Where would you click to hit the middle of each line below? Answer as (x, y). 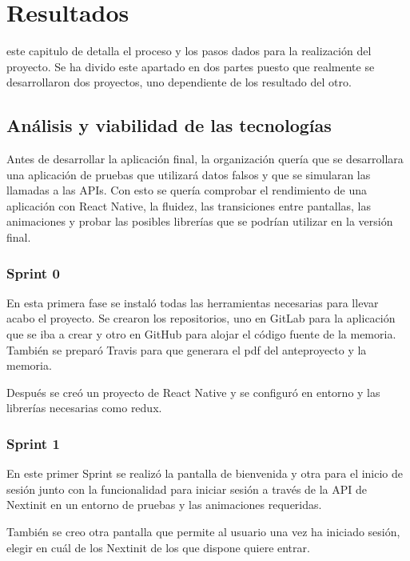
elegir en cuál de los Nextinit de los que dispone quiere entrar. (158, 547)
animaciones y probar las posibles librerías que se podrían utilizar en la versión (200, 221)
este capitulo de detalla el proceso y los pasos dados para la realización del (189, 51)
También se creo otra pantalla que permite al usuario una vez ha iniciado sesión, (203, 532)
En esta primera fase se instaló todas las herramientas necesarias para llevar (193, 302)
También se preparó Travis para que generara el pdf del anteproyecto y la (187, 349)
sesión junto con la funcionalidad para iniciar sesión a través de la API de (187, 489)
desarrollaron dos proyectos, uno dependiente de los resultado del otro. (179, 82)
